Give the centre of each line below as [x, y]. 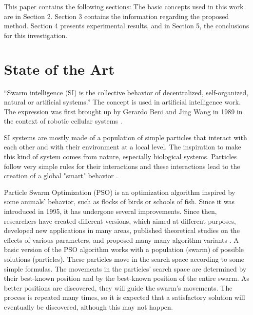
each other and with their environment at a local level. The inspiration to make [123, 147]
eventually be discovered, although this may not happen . [88, 306]
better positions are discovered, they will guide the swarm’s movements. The [118, 287]
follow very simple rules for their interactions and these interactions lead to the [122, 166]
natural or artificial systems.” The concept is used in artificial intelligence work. [122, 102]
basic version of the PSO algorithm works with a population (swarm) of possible [124, 249]
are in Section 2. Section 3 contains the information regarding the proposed [117, 16]
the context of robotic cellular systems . [63, 121]
